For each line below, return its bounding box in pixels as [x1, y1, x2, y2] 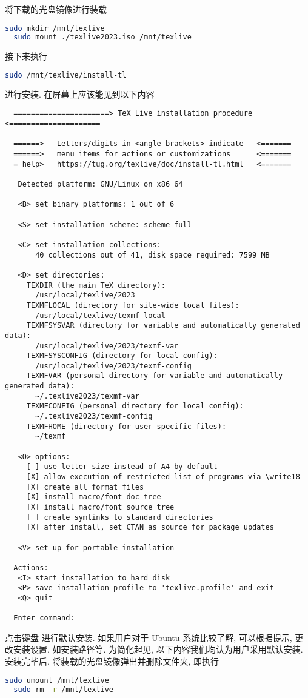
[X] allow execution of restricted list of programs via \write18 [26, 473, 300, 482]
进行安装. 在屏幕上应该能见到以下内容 [5, 87, 155, 100]
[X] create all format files [26, 482, 144, 491]
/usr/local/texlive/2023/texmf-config [35, 361, 192, 370]
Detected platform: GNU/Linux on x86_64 [18, 180, 183, 188]
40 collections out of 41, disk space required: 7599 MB [35, 250, 270, 259]
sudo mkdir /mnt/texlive [5, 24, 105, 33]
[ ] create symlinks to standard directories [26, 513, 213, 522]
